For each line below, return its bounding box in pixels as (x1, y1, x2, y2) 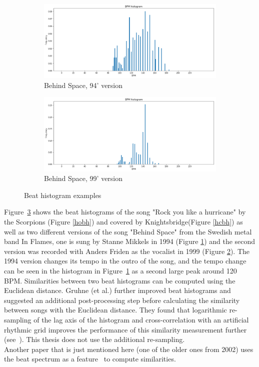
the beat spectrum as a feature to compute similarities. (4, 353, 176, 364)
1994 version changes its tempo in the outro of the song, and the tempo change (4, 255, 246, 266)
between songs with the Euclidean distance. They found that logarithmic (4, 304, 227, 315)
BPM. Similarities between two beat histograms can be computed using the (4, 275, 235, 285)
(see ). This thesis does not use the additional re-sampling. (4, 334, 185, 344)
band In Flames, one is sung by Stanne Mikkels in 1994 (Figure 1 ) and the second (4, 236, 255, 246)
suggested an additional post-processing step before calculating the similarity (4, 294, 240, 305)
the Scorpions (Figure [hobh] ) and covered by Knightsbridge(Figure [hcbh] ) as (4, 216, 243, 227)
